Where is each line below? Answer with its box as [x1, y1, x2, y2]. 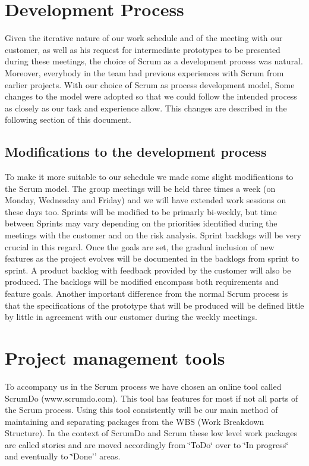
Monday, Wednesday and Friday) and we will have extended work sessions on [5, 194, 286, 206]
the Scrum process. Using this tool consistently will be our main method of [5, 403, 278, 416]
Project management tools [5, 345, 225, 369]
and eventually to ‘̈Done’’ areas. [5, 450, 121, 462]
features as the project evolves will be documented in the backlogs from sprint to [5, 252, 299, 265]
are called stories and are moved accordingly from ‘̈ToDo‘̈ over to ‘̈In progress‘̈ [5, 438, 289, 451]
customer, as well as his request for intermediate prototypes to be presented [5, 43, 280, 55]
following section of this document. [5, 113, 131, 126]
